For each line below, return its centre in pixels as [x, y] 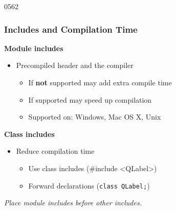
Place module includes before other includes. [73, 203]
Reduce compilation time [55, 151]
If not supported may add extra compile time [100, 82]
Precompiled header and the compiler [75, 65]
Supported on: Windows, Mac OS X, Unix [95, 117]
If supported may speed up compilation [90, 99]
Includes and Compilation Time [71, 29]
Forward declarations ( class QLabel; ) [89, 185]
